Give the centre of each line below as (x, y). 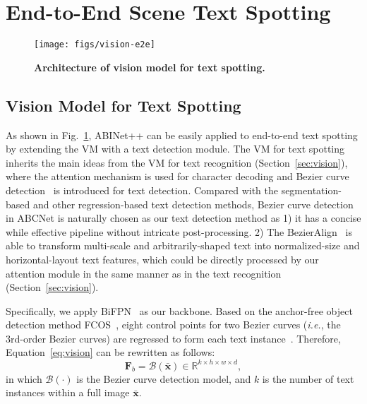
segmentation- (311, 190)
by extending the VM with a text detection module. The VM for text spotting (175, 149)
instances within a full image (68, 392)
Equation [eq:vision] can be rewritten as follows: (110, 352)
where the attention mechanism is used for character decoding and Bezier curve (178, 176)
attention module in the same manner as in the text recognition (144, 273)
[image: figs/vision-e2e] (95, 45)
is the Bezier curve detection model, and (164, 378)
